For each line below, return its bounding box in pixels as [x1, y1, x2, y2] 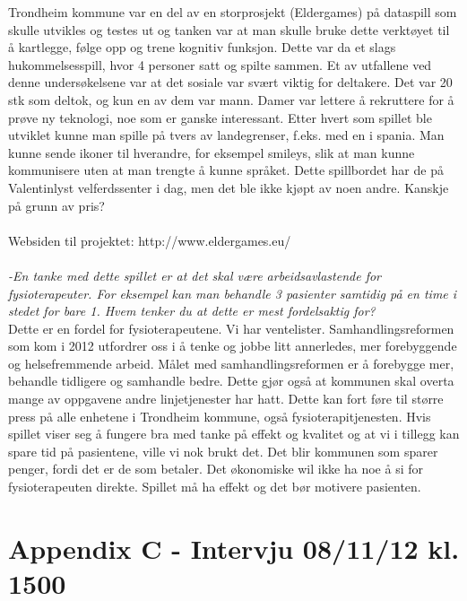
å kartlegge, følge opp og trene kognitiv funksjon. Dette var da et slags [8, 38, 396, 57]
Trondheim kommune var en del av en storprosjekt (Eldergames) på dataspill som [8, 3, 457, 21]
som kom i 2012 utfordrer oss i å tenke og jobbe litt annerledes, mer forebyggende [8, 336, 457, 355]
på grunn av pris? [8, 196, 105, 214]
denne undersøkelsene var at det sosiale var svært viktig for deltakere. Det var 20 [8, 73, 453, 91]
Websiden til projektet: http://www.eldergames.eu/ [8, 231, 291, 249]
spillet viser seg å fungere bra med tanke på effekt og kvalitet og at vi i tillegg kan [8, 424, 460, 443]
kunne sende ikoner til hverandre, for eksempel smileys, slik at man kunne [8, 143, 415, 161]
